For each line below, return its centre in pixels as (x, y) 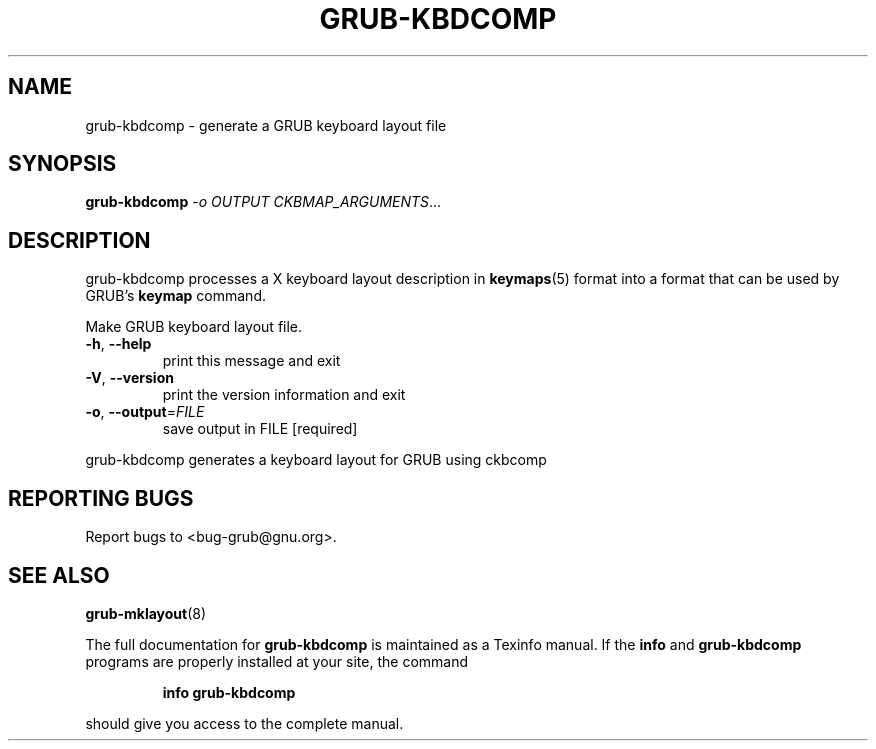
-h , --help (118, 344)
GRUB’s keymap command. (175, 296)
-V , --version (129, 378)
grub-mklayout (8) (146, 613)
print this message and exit (251, 361)
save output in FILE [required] (260, 429)
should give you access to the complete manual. (244, 723)
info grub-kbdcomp (229, 692)
